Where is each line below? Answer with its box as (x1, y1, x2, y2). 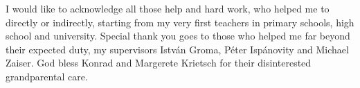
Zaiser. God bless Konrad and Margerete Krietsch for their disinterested (6, 55, 312, 70)
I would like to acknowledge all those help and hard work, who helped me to (6, 1, 330, 15)
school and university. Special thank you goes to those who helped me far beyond (6, 28, 350, 43)
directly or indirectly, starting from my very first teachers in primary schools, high (6, 15, 354, 29)
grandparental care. (6, 69, 88, 83)
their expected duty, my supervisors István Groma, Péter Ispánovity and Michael (6, 42, 349, 56)
